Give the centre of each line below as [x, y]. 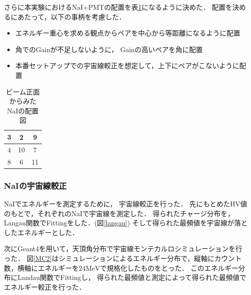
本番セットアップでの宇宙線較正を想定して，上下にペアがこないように [127, 65]
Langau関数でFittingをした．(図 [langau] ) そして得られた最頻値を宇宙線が [119, 223]
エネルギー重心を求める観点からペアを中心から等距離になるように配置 [128, 33]
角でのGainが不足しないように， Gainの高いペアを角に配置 [109, 49]
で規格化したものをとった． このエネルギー [169, 267]
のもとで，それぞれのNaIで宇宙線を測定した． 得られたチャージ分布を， [119, 213]
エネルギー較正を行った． [45, 286]
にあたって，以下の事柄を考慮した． [68, 16]
